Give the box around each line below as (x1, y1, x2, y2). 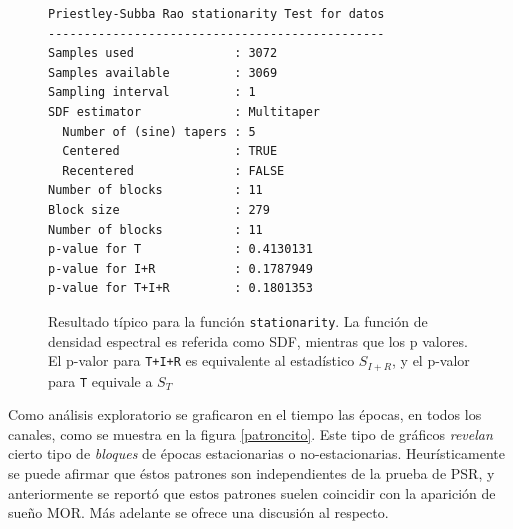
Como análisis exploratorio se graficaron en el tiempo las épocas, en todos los (8, 404, 482, 425)
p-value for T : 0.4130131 (48, 242, 313, 257)
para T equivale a (48, 370, 153, 391)
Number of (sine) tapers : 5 (62, 124, 256, 139)
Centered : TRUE (62, 144, 278, 159)
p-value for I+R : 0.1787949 (48, 261, 313, 276)
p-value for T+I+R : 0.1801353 (48, 281, 313, 296)
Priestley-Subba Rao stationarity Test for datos (48, 7, 385, 21)
